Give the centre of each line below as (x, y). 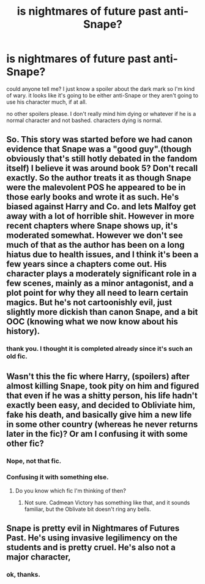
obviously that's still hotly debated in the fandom (102, 159)
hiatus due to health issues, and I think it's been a (102, 255)
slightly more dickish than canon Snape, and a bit (102, 312)
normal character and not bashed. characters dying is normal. (84, 120)
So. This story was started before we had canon (99, 140)
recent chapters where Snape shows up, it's (92, 226)
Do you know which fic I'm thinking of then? (71, 490)
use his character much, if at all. (47, 102)
